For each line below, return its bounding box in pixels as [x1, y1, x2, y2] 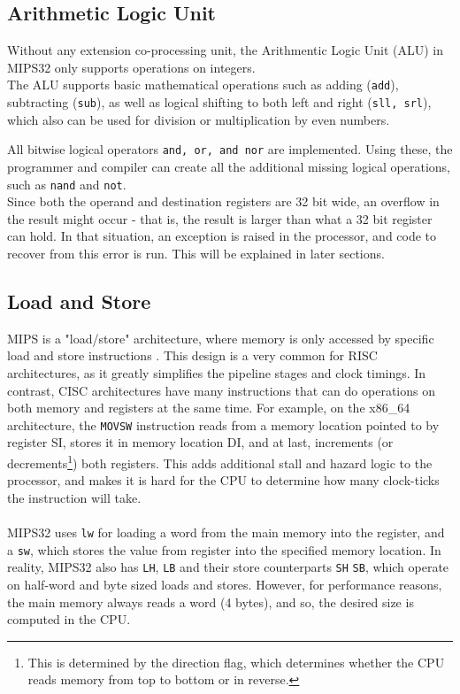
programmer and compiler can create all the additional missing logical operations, [7, 157, 450, 175]
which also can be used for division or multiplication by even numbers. [7, 110, 390, 128]
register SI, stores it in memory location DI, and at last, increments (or [7, 433, 394, 451]
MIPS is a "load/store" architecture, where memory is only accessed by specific [7, 328, 434, 347]
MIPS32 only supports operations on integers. [7, 58, 256, 76]
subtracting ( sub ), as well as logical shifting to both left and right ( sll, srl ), [7, 93, 432, 112]
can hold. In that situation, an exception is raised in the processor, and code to [7, 227, 437, 245]
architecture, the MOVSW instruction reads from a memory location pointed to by [7, 415, 440, 434]
